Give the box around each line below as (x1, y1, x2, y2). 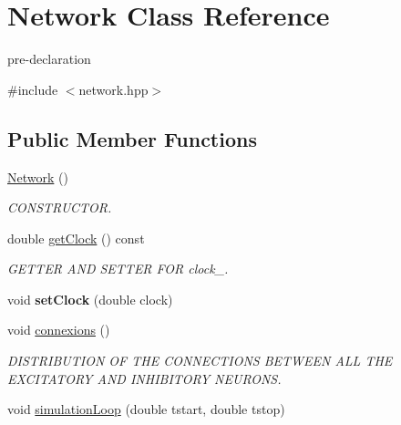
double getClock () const (7, 228, 145, 247)
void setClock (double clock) (7, 289, 173, 308)
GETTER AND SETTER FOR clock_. (7, 259, 229, 278)
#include (7, 79, 58, 98)
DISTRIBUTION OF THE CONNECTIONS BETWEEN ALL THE (7, 351, 393, 370)
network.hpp (78, 79, 149, 98)
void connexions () (7, 320, 110, 339)
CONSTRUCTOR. (7, 198, 112, 217)
